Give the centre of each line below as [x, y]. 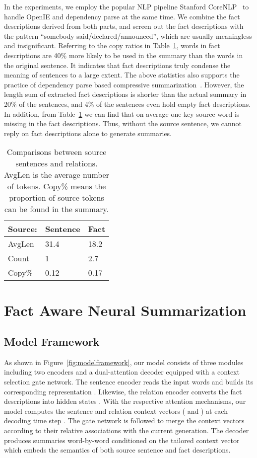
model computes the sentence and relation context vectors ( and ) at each [116, 411]
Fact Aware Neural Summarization [125, 310]
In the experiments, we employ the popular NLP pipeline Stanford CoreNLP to [127, 6]
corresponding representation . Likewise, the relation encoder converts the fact [123, 391]
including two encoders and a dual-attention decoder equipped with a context [122, 372]
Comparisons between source [57, 152]
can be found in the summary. [57, 209]
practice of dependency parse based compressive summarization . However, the [124, 84]
